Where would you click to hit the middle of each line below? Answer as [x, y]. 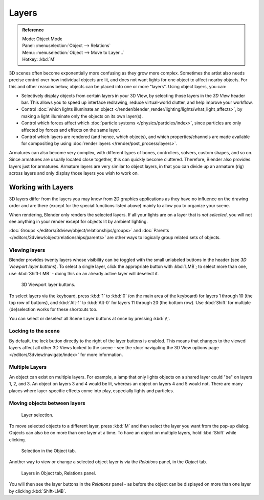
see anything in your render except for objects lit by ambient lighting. [78, 222]
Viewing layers [27, 250]
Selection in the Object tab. [49, 451]
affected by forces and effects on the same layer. [71, 130]
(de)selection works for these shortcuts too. [53, 310]
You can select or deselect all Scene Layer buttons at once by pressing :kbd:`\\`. [90, 318]
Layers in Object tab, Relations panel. [59, 473]
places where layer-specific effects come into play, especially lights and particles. [92, 391]
